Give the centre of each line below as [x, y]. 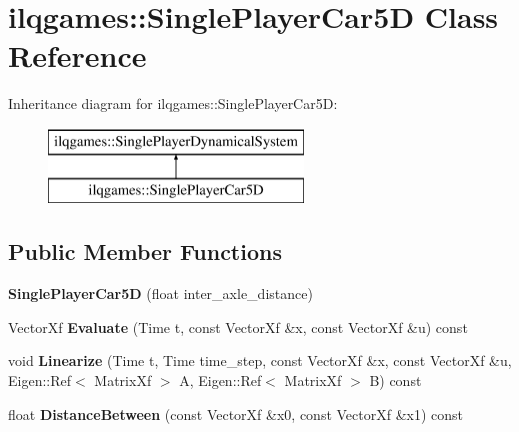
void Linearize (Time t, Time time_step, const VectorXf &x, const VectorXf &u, [260, 360]
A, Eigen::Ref [220, 380]
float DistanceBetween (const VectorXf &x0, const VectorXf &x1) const [236, 413]
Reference [77, 55]
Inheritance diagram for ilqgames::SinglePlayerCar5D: [173, 103]
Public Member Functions [145, 251]
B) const [395, 380]
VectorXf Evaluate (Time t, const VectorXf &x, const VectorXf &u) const [238, 326]
